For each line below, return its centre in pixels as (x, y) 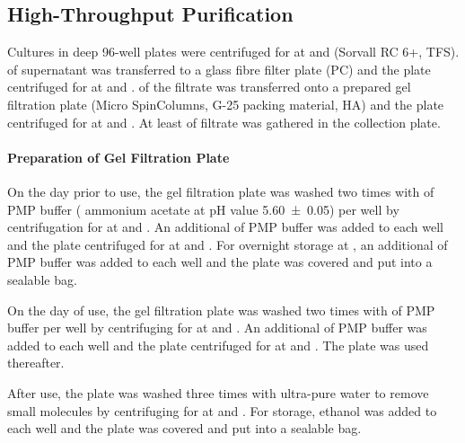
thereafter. (36, 363)
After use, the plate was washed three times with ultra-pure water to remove (218, 392)
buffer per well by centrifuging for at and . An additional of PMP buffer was (217, 328)
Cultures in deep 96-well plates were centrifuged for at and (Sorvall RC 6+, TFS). (233, 52)
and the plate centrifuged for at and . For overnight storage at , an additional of (228, 244)
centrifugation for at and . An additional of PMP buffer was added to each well (225, 227)
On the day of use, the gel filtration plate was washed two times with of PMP (221, 310)
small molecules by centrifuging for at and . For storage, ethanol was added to (222, 410)
